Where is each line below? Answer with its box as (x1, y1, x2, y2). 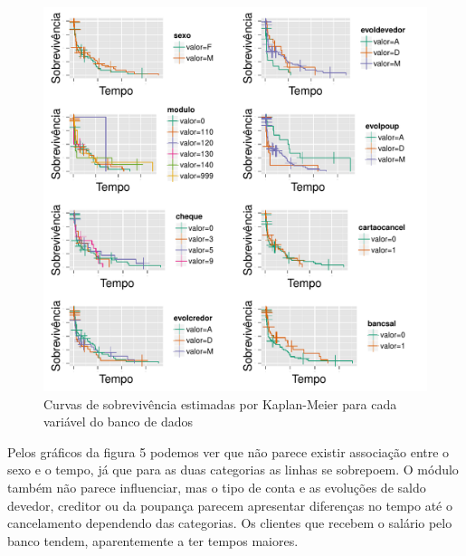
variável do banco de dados (43, 412, 194, 431)
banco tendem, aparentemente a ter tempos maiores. (7, 531, 299, 550)
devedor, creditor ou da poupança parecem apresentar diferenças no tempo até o (7, 495, 452, 514)
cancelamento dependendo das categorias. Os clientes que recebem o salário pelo (7, 513, 452, 532)
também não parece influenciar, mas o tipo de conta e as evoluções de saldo (7, 477, 426, 496)
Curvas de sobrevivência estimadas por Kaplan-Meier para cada (43, 394, 397, 413)
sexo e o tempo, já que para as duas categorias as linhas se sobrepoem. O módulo (7, 460, 459, 479)
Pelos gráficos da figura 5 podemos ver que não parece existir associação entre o (7, 442, 450, 461)
